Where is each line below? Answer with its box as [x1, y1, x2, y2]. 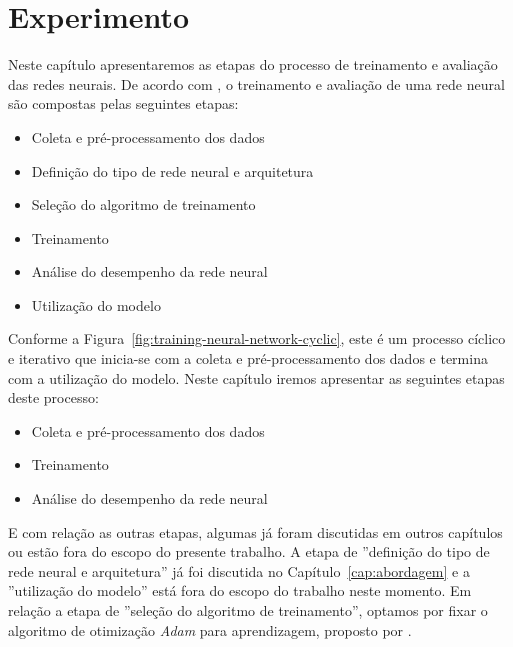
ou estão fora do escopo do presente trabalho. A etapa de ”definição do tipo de [8, 541, 490, 562]
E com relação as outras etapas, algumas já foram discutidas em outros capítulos [8, 521, 503, 542]
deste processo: [8, 387, 99, 408]
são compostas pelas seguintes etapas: [8, 93, 239, 114]
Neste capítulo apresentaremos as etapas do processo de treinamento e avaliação [8, 54, 498, 75]
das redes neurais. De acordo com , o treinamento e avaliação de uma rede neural [8, 73, 505, 94]
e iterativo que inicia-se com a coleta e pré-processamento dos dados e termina [8, 348, 488, 369]
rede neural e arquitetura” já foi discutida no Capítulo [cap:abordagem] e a [8, 560, 470, 581]
